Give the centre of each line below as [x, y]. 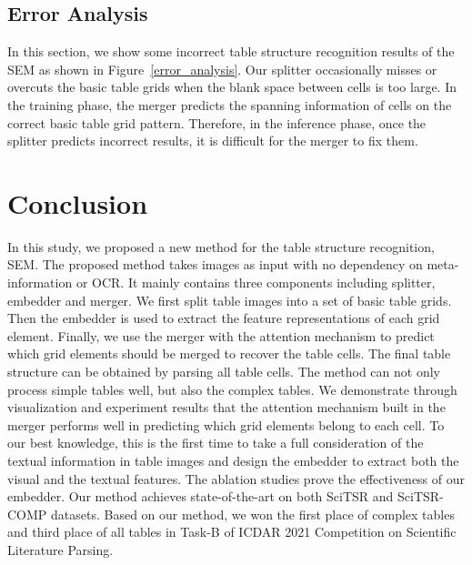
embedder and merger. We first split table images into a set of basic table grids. [230, 300]
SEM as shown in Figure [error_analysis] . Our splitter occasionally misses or [222, 69]
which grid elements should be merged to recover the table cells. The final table [229, 353]
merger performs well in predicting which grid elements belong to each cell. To [226, 424]
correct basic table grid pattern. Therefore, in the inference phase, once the [217, 122]
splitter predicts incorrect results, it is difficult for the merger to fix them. [213, 141]
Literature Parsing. [60, 549]
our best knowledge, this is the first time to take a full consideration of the [216, 443]
